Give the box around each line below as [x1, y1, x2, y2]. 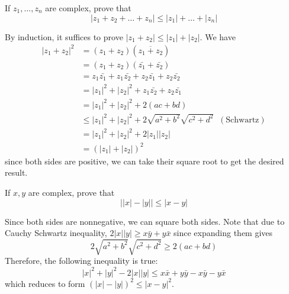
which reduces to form [5, 277, 85, 289]
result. [5, 166, 28, 179]
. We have [200, 30, 236, 43]
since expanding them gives [174, 227, 273, 239]
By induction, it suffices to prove [5, 30, 123, 43]
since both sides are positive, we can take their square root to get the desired [5, 154, 284, 167]
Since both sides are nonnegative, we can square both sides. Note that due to [5, 215, 285, 227]
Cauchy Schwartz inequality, [5, 227, 107, 239]
